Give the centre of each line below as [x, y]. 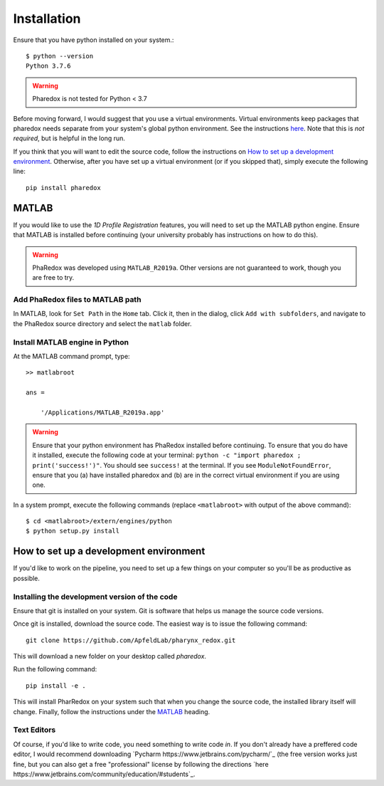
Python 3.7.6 [48, 66]
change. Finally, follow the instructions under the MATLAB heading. [112, 711]
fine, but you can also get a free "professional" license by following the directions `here [141, 764]
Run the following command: [55, 669]
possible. [27, 578]
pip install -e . [56, 686]
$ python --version [60, 56]
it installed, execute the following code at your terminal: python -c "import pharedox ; [167, 455]
